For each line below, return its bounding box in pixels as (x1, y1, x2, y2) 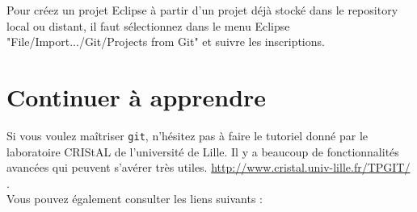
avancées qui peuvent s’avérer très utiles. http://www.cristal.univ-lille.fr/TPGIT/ (6, 159, 411, 176)
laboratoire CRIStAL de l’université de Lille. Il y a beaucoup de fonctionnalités (6, 143, 399, 160)
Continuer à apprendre (6, 80, 267, 113)
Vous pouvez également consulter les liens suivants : (6, 190, 263, 207)
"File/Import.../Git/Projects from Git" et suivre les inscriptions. (6, 33, 325, 50)
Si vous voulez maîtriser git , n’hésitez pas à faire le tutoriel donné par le (6, 127, 369, 143)
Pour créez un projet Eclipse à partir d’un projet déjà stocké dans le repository (6, 2, 398, 18)
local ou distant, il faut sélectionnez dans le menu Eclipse (6, 17, 290, 34)
